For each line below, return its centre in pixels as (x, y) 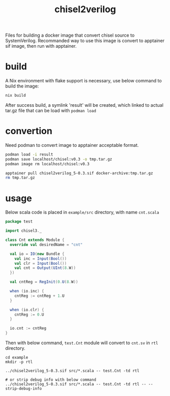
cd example (17, 357)
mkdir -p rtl (19, 362)
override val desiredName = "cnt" (46, 245)
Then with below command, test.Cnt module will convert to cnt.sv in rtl (82, 343)
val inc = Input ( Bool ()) (41, 258)
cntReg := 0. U (29, 314)
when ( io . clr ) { (27, 310)
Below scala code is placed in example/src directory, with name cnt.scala (82, 212)
